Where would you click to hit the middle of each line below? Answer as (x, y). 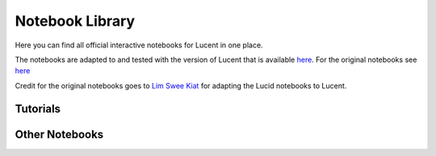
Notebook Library (75, 21)
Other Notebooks (59, 134)
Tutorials (38, 109)
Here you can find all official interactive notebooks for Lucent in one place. (139, 45)
